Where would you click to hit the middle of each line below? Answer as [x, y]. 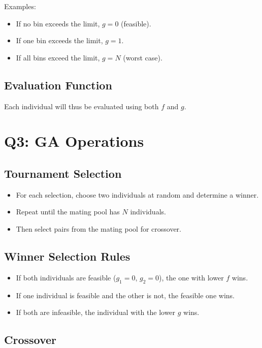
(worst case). [143, 57]
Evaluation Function [58, 85]
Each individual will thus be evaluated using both [81, 106]
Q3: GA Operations [74, 141]
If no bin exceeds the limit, [58, 23]
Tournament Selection [63, 173]
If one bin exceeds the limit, [59, 40]
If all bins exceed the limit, [58, 57]
